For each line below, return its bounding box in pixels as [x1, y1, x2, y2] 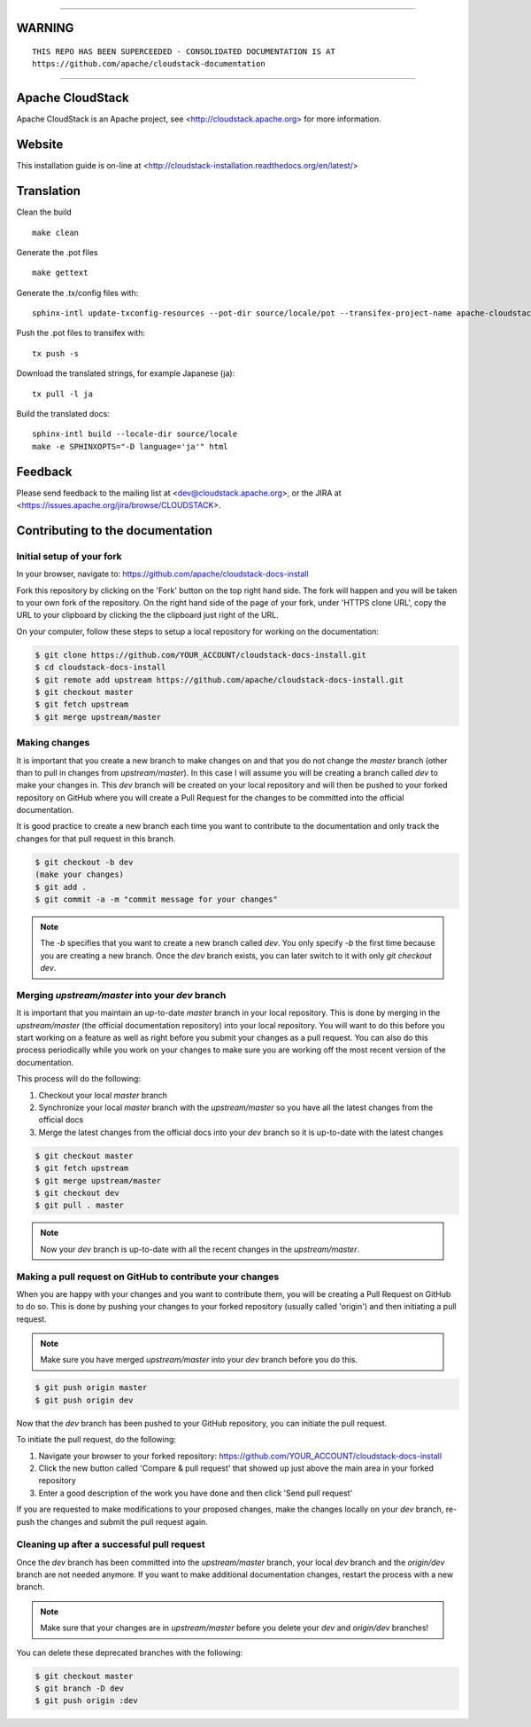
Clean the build [16, 207, 73, 217]
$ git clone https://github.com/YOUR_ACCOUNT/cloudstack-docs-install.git [35, 650, 367, 660]
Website [16, 137, 64, 152]
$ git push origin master [35, 1383, 148, 1393]
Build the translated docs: [16, 409, 110, 419]
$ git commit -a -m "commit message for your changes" [35, 895, 278, 904]
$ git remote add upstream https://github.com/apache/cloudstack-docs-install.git [35, 675, 404, 684]
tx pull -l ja [32, 388, 93, 399]
